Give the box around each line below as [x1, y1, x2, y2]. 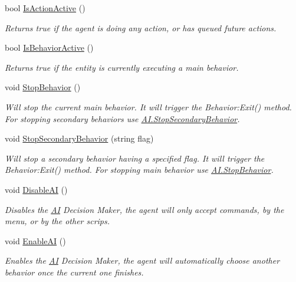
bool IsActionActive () [5, 2, 85, 14]
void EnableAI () [5, 234, 66, 247]
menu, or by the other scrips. [5, 215, 110, 227]
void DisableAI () [5, 183, 68, 195]
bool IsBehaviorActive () [5, 41, 94, 54]
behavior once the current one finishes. [5, 265, 144, 278]
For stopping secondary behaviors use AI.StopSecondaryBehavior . [5, 112, 240, 124]
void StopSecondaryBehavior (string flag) [5, 132, 154, 145]
